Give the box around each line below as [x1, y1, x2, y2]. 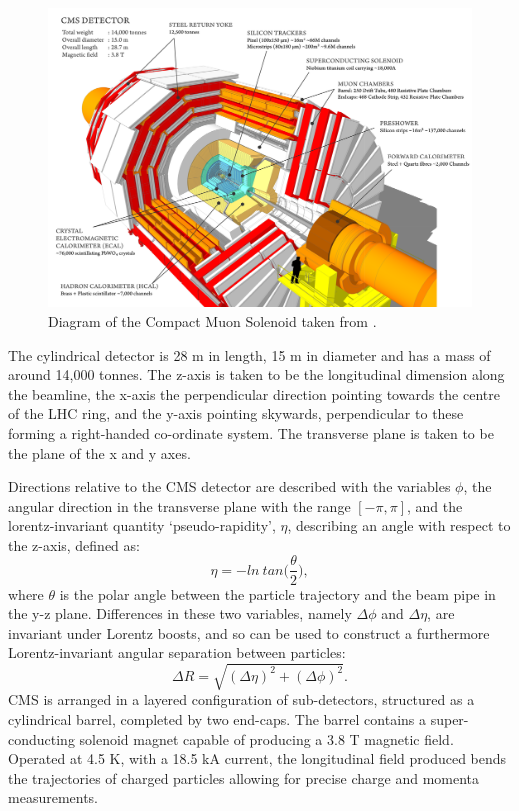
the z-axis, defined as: [8, 534, 140, 555]
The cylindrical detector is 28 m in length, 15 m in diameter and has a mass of [8, 344, 491, 365]
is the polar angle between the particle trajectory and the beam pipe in [59, 583, 496, 604]
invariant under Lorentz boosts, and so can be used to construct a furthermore [8, 622, 490, 643]
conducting [8, 728, 75, 749]
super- [430, 709, 469, 730]
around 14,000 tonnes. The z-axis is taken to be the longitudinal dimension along [8, 364, 505, 385]
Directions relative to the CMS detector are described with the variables [8, 476, 451, 497]
